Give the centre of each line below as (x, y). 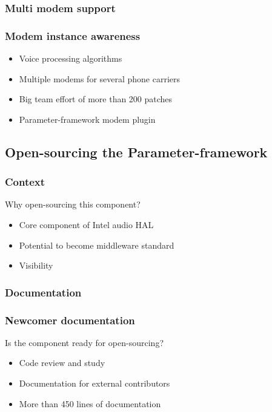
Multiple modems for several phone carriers (100, 78)
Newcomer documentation (70, 320)
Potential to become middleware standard (97, 245)
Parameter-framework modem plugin (87, 119)
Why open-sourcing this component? (73, 204)
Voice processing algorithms (71, 58)
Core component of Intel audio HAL (86, 225)
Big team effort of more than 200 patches (96, 99)
